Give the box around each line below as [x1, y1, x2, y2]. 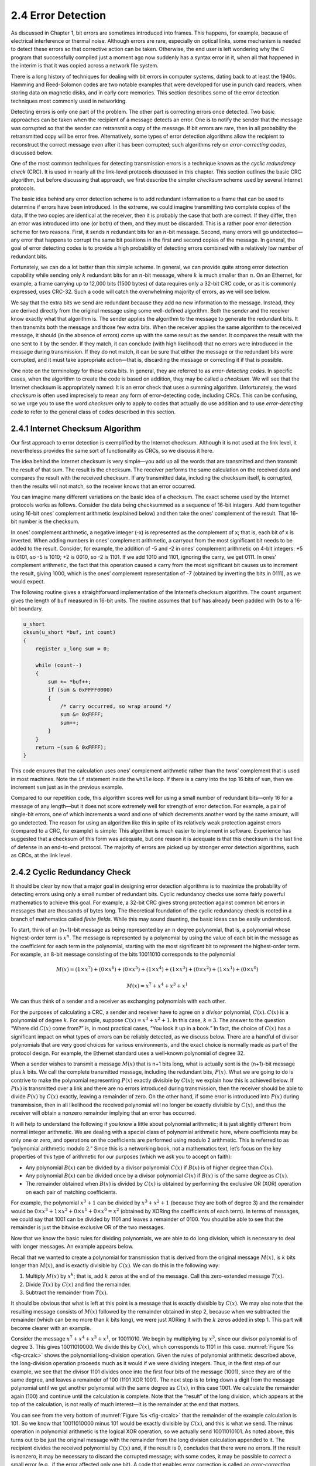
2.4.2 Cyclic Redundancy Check [11, 867, 131, 877]
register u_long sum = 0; [35, 646, 110, 652]
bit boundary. [11, 605, 43, 612]
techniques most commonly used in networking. [11, 97, 127, 104]
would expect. [11, 578, 45, 585]
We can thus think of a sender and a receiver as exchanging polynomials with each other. [11, 997, 226, 1005]
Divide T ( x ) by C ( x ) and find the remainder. [25, 1281, 131, 1288]
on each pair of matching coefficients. [25, 1188, 118, 1196]
